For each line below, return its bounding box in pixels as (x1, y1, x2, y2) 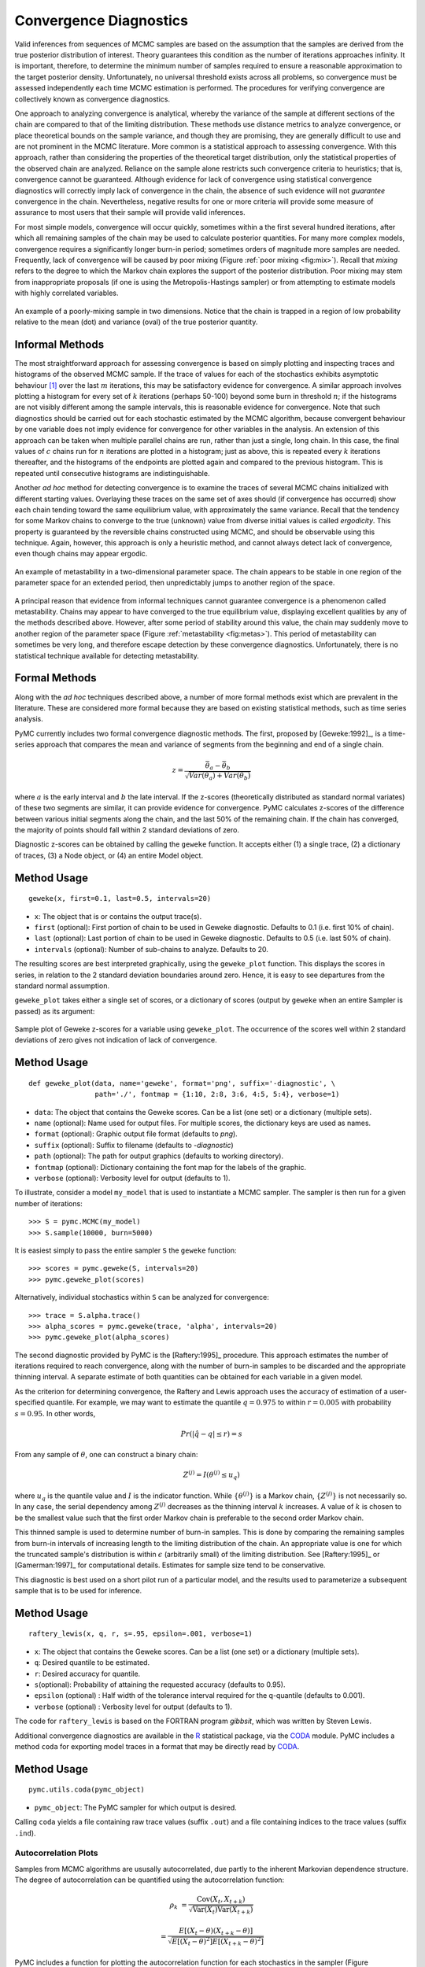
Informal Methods (14, 338, 105, 351)
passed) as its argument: (14, 1006, 95, 1016)
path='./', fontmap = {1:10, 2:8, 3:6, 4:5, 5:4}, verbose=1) (94, 1090, 340, 1099)
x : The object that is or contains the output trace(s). (34, 911, 202, 921)
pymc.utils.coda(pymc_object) (28, 1785, 146, 1794)
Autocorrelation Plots (14, 1847, 98, 1858)
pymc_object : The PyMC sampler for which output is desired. (34, 1803, 238, 1812)
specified (14, 1397, 45, 1408)
